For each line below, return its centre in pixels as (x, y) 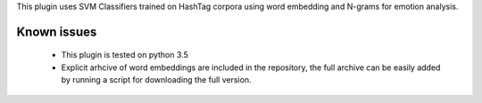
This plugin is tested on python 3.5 (125, 55)
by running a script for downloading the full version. (156, 80)
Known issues (57, 32)
